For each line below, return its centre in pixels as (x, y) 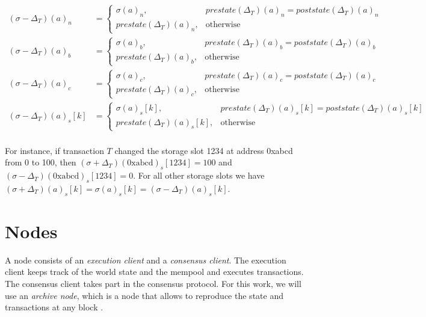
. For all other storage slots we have (199, 175)
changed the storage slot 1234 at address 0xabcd (204, 150)
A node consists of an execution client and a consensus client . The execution (146, 260)
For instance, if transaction (54, 150)
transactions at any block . (54, 307)
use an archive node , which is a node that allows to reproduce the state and (144, 295)
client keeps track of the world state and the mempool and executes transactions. (154, 272)
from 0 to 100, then (41, 162)
